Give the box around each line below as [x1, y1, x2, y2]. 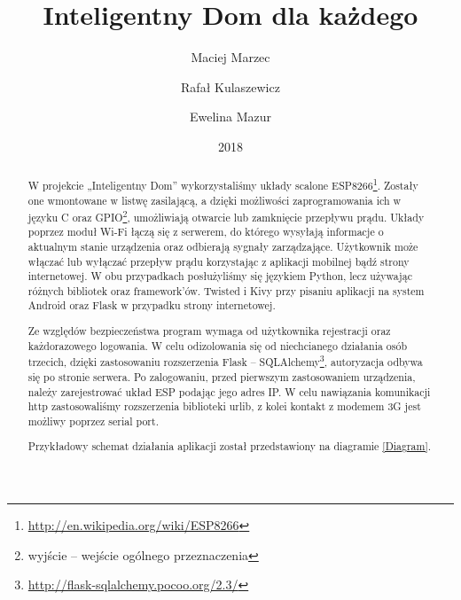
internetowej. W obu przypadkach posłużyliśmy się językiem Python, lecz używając [27, 269, 412, 284]
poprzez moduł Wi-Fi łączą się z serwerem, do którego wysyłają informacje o [27, 224, 384, 239]
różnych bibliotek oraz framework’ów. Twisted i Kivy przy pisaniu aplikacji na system [27, 283, 425, 298]
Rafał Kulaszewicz [181, 77, 280, 96]
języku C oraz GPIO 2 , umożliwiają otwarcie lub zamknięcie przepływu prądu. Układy [27, 206, 425, 224]
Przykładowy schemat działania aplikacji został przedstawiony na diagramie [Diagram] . [27, 439, 432, 454]
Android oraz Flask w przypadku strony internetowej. [27, 298, 276, 313]
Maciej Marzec [191, 48, 270, 66]
